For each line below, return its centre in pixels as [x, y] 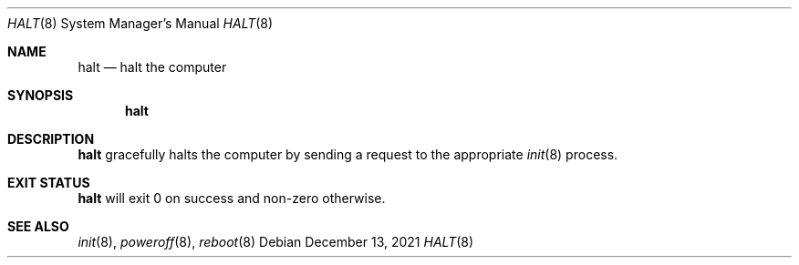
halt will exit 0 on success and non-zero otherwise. [232, 198]
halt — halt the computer [152, 67]
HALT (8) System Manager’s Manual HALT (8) [140, 23]
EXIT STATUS [49, 183]
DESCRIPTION [51, 139]
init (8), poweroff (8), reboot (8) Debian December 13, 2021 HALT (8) [276, 242]
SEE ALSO [38, 226]
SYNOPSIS [41, 95]
